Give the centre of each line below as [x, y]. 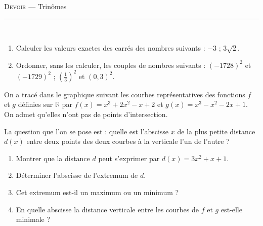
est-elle [231, 209]
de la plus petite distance [216, 131]
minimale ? [33, 219]
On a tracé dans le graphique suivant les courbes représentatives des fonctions [125, 94]
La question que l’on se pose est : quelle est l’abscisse [86, 131]
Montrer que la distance [53, 158]
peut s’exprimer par [129, 158]
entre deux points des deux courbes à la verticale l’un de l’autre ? [128, 141]
